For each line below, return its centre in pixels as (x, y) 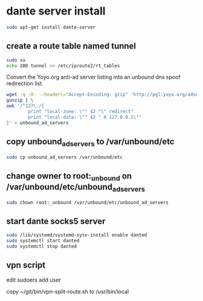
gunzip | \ (20, 100)
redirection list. (25, 83)
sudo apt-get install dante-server (51, 27)
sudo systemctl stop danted (42, 247)
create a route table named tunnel (71, 46)
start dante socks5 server (56, 221)
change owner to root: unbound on (69, 176)
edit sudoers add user (34, 280)
